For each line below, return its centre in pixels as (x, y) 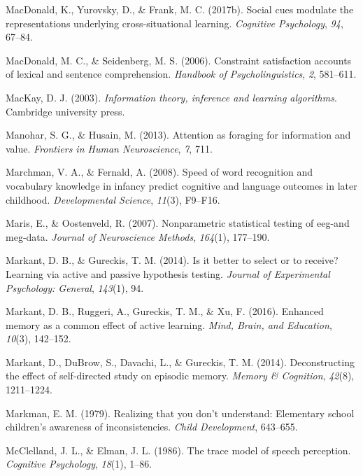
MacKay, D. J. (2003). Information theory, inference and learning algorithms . (171, 97)
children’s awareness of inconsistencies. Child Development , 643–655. (152, 427)
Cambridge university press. (65, 111)
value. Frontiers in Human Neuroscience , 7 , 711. (109, 148)
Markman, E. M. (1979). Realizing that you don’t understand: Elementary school (180, 413)
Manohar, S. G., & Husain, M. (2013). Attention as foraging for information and (178, 135)
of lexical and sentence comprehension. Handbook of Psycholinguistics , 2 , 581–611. (181, 74)
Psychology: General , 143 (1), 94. (75, 287)
